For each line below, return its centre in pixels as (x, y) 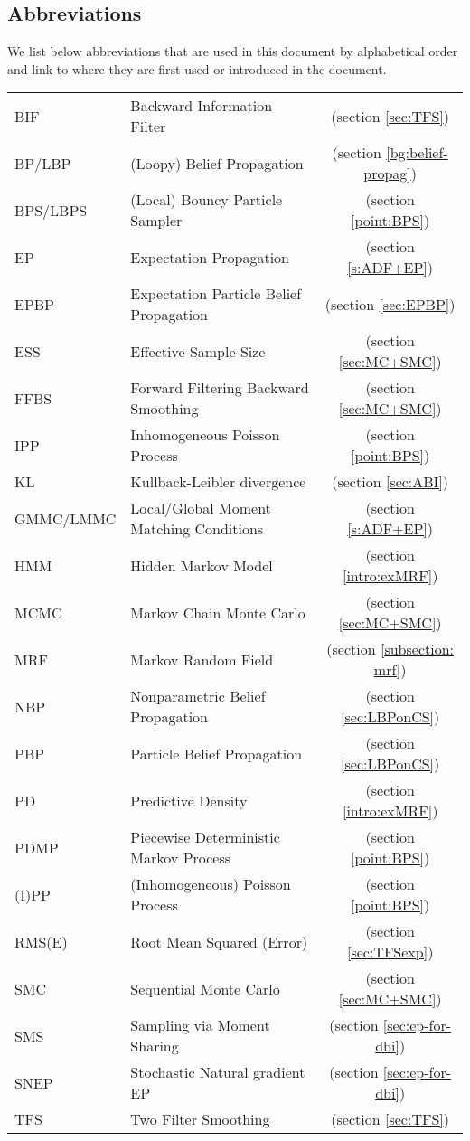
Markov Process (181, 858)
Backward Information (202, 106)
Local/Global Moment (201, 508)
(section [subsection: (390, 649)
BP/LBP (43, 163)
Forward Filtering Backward (220, 388)
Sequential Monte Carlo (205, 988)
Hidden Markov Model (202, 565)
